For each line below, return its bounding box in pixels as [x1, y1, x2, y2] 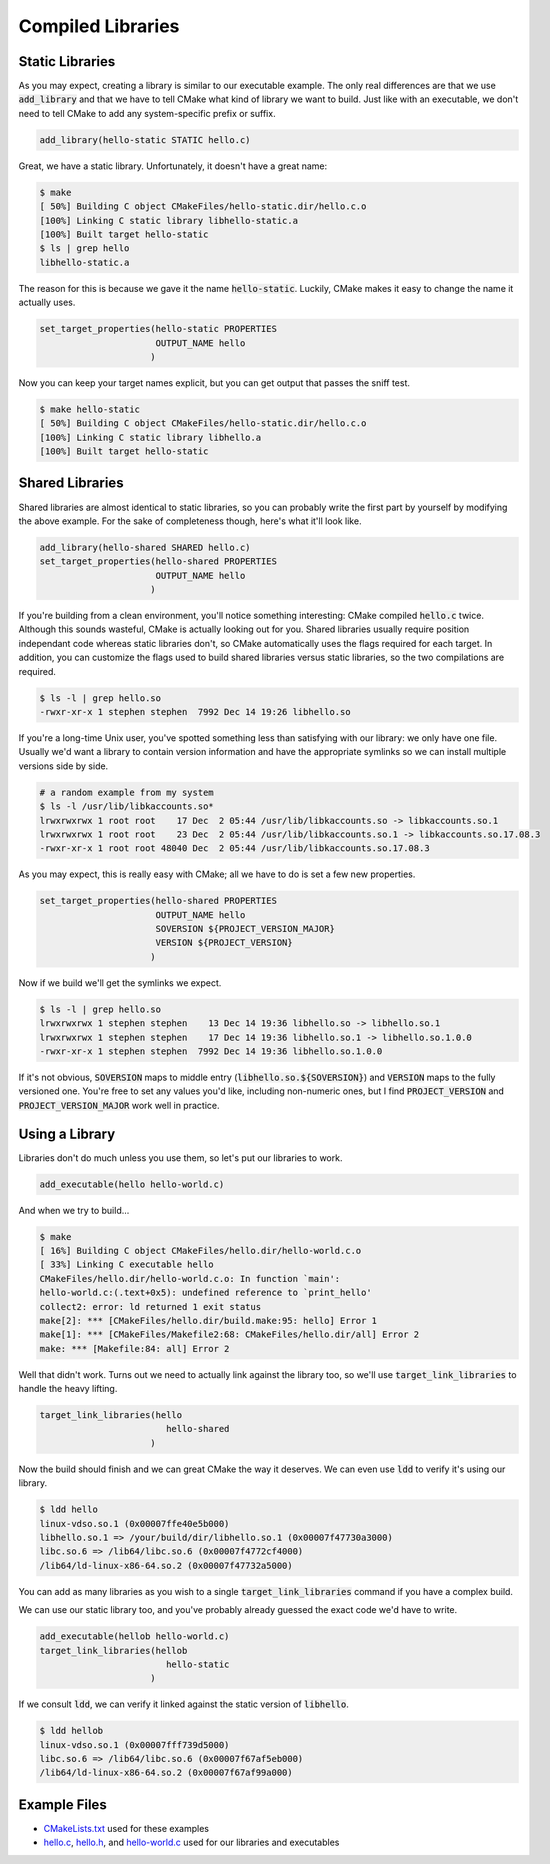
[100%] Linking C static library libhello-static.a [39, 215, 299, 226]
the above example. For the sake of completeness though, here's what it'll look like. [18, 515, 362, 527]
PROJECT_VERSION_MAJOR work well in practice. [18, 1099, 220, 1111]
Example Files [18, 1796, 107, 1813]
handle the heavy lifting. [18, 1383, 118, 1395]
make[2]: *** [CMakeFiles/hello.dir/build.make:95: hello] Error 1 [39, 1315, 378, 1326]
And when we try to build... [18, 1204, 130, 1216]
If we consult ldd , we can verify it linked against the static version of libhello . [18, 1698, 350, 1710]
